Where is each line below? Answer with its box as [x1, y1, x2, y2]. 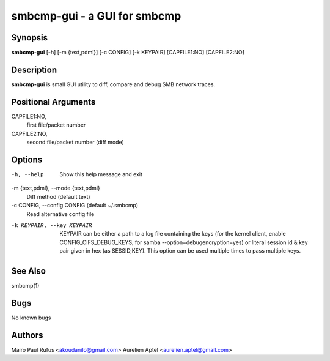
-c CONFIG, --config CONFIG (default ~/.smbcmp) [11, 202, 139, 209]
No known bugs [11, 314, 51, 321]
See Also [11, 266, 46, 276]
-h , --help [11, 171, 44, 177]
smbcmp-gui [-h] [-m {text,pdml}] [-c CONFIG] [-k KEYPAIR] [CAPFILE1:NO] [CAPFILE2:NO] [11, 49, 244, 56]
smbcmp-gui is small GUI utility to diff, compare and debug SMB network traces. [11, 80, 216, 88]
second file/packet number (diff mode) [26, 138, 125, 146]
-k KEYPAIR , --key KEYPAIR [11, 221, 92, 229]
